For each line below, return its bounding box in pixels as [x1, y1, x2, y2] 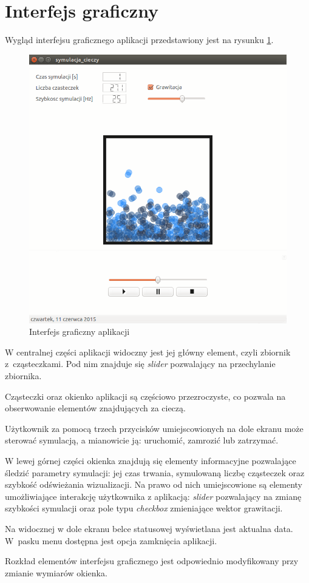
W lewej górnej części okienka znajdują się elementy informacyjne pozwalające [5, 454, 296, 467]
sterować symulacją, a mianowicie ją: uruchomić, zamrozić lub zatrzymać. [5, 434, 279, 447]
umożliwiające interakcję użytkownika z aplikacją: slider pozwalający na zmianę [5, 490, 302, 502]
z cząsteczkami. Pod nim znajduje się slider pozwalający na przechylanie [5, 357, 276, 370]
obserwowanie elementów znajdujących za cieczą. [5, 402, 186, 414]
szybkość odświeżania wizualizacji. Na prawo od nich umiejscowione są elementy [5, 478, 302, 491]
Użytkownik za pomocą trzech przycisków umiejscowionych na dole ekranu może [5, 422, 304, 434]
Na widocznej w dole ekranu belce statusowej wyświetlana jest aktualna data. [5, 522, 293, 534]
